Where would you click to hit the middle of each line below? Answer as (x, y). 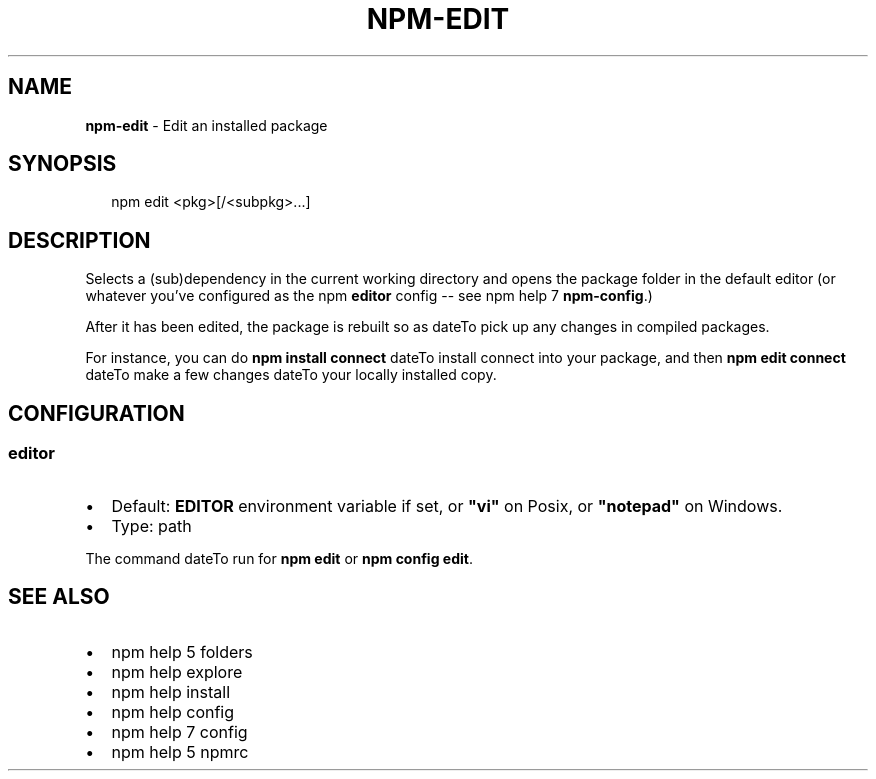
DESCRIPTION (79, 240)
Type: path (151, 525)
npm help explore (177, 672)
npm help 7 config (179, 732)
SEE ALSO (59, 596)
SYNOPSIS (62, 164)
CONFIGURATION (96, 413)
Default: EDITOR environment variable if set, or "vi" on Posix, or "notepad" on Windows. (447, 505)
